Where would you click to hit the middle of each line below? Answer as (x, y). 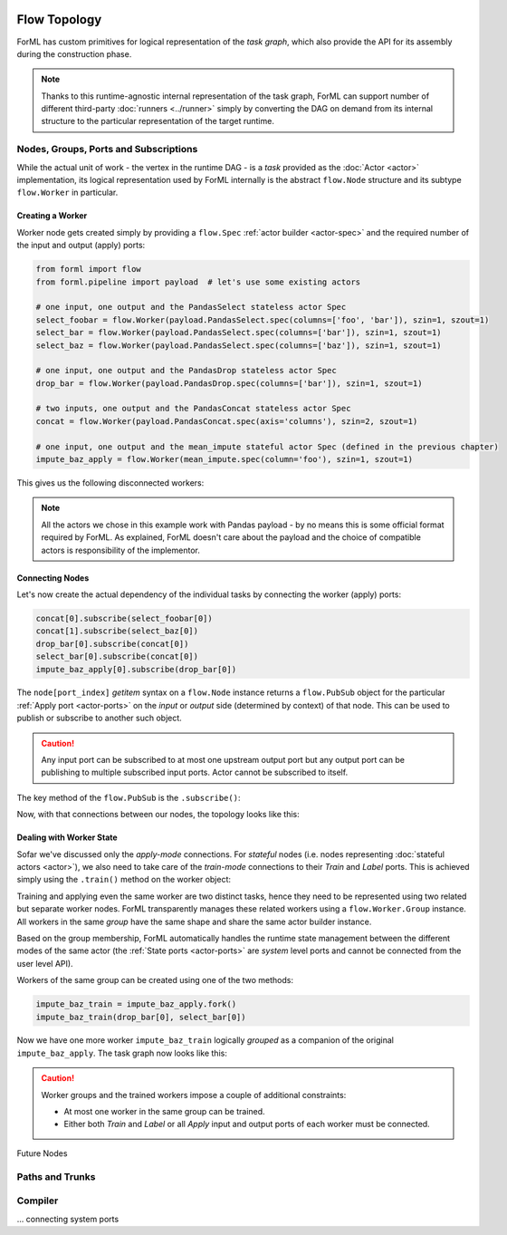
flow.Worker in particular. (67, 193)
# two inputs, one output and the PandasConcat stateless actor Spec (193, 409)
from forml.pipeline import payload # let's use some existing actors (198, 282)
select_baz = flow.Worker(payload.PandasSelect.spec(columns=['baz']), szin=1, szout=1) (239, 345)
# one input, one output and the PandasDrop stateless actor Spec (186, 371)
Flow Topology (59, 19)
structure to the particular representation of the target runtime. (158, 121)
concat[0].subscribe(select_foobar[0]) (124, 618)
